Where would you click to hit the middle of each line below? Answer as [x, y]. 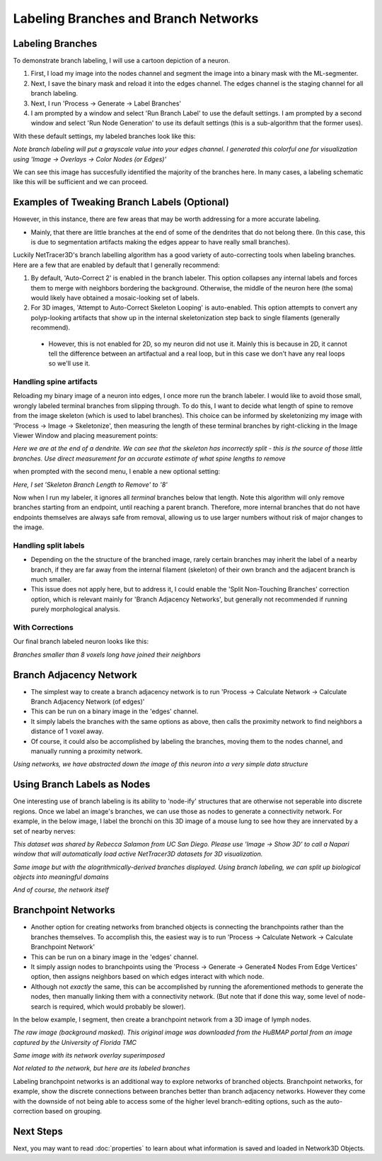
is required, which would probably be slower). [119, 1007]
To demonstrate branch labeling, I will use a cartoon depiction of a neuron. [122, 61]
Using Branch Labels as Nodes [82, 785]
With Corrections [43, 628]
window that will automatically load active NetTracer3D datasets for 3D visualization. [138, 854]
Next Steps [38, 1131]
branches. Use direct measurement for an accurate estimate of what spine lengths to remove [149, 458]
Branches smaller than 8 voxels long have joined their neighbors [107, 655]
